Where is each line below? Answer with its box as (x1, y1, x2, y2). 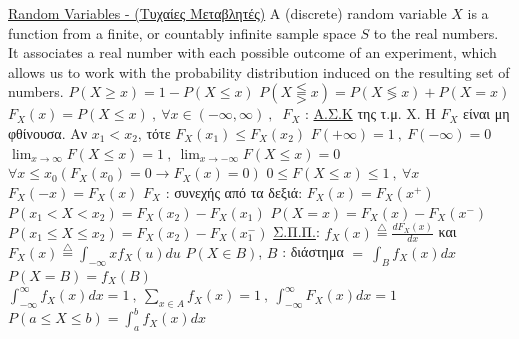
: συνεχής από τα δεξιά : (165, 181, 303, 202)
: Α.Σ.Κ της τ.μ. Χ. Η (304, 103, 436, 124)
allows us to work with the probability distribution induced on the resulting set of (8, 61, 510, 82)
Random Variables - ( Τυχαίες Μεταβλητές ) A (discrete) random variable (8, 3, 447, 23)
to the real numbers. (373, 22, 499, 43)
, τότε (137, 122, 171, 143)
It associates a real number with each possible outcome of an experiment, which (8, 42, 497, 63)
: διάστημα (282, 241, 344, 262)
